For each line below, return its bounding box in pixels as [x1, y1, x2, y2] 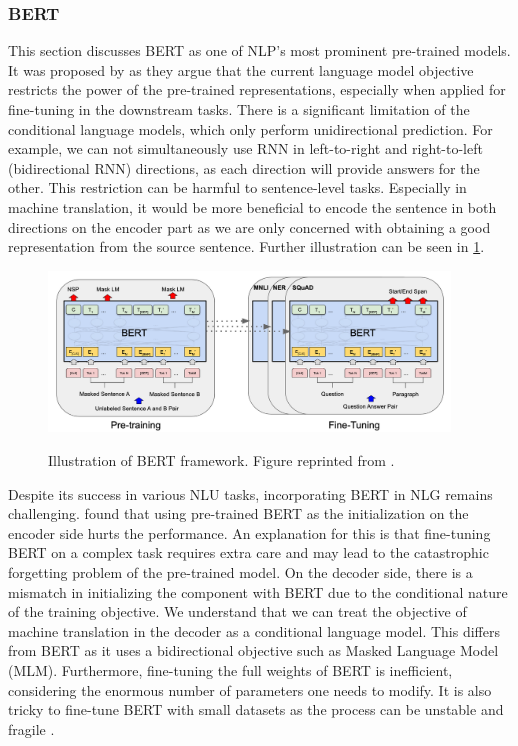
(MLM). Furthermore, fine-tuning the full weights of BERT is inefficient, [8, 659, 453, 680]
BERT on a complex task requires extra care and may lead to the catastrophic [8, 542, 489, 563]
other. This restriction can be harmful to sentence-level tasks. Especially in [8, 177, 467, 198]
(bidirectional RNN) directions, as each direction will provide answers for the [8, 157, 480, 178]
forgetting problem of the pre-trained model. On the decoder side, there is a [8, 561, 473, 582]
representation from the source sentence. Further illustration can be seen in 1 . [8, 236, 485, 257]
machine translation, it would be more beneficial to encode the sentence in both [8, 196, 497, 217]
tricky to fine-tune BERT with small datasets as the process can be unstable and [8, 699, 504, 720]
